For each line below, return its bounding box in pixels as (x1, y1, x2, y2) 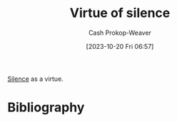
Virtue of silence (69, 5, 171, 21)
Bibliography (7, 99, 85, 116)
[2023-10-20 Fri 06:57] (86, 42, 154, 50)
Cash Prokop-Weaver (88, 28, 152, 37)
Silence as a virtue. (7, 74, 64, 83)
